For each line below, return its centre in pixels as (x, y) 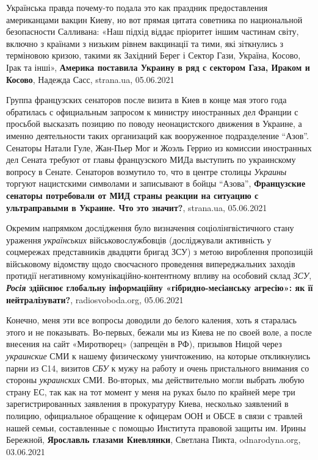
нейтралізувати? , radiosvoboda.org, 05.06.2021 (95, 299)
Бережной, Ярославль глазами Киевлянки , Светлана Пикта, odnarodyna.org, (154, 440)
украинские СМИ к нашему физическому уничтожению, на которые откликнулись (158, 356)
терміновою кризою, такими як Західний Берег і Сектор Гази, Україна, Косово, (154, 55)
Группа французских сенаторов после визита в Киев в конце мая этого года (146, 100)
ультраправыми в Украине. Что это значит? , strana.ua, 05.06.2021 (137, 207)
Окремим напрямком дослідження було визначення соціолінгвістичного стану (150, 228)
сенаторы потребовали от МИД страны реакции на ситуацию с (132, 195)
